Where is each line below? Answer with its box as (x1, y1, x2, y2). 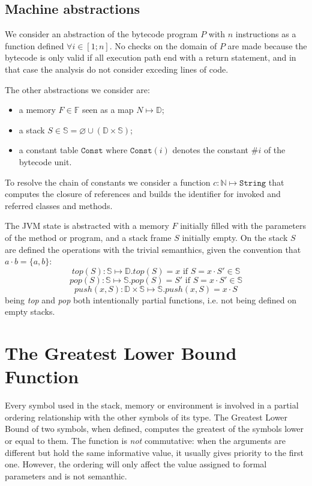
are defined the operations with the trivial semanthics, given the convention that (5, 243, 301, 255)
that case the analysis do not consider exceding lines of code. (5, 62, 229, 75)
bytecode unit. (19, 155, 72, 168)
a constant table (19, 144, 79, 156)
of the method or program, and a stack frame (5, 231, 172, 243)
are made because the (227, 39, 307, 52)
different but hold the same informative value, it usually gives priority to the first (5, 446, 304, 458)
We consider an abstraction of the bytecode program (5, 28, 198, 40)
